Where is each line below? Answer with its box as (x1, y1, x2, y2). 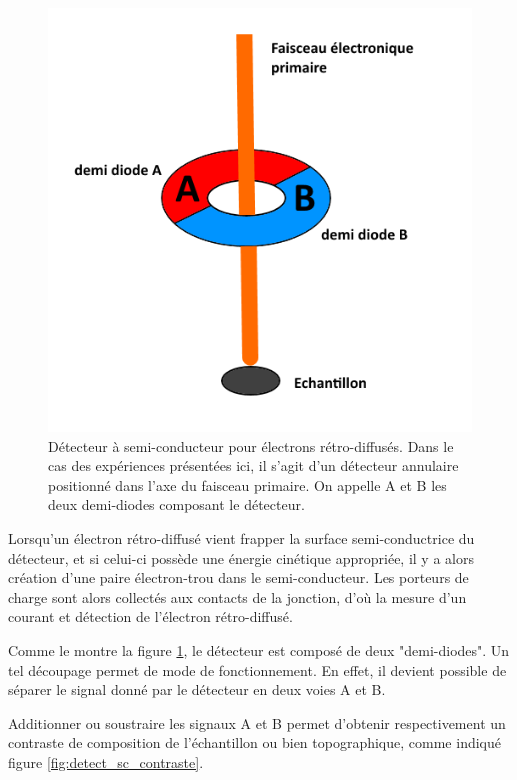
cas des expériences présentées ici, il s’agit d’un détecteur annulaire (48, 455, 459, 476)
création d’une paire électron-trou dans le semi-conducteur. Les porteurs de (8, 567, 469, 588)
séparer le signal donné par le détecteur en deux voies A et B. (8, 679, 386, 700)
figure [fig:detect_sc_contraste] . (8, 751, 204, 772)
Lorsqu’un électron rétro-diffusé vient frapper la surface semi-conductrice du (8, 527, 475, 548)
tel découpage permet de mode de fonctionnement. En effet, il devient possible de (8, 659, 507, 680)
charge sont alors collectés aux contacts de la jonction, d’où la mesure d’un (8, 586, 467, 607)
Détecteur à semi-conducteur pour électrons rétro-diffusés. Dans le (48, 435, 454, 456)
